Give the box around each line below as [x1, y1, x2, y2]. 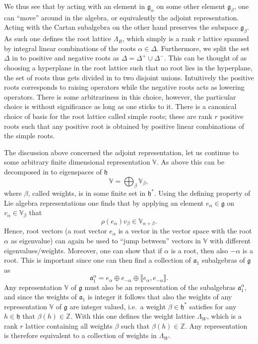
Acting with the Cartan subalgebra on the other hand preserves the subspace [4, 22, 238, 32]
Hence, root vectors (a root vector [4, 226, 107, 236]
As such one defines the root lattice [4, 33, 112, 44]
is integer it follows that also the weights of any [87, 291, 232, 302]
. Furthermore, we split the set [156, 43, 250, 53]
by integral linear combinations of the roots [4, 43, 136, 53]
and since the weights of [4, 291, 77, 302]
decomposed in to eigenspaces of [4, 166, 102, 176]
